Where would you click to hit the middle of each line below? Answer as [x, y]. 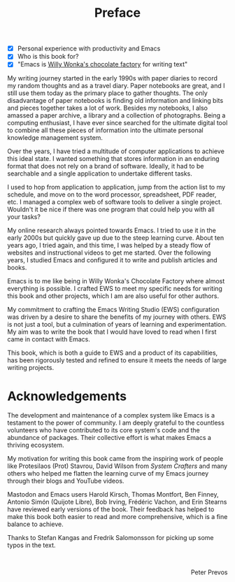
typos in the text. [31, 545]
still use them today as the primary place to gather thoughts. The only [107, 93]
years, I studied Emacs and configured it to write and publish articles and [113, 260]
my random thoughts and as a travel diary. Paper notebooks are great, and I [116, 86]
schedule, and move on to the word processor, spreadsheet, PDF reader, [112, 194]
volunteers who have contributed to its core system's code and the [104, 430]
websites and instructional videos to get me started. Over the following [109, 253]
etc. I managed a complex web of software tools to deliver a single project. [115, 202]
